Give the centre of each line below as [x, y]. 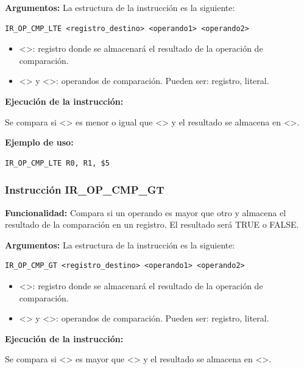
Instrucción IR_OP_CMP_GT [85, 190]
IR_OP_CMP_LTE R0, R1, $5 [57, 163]
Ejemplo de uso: [39, 142]
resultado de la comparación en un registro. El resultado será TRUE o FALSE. [152, 224]
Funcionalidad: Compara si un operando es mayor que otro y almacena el [146, 212]
